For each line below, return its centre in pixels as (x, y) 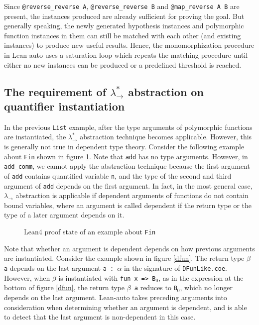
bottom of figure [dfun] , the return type (65, 287)
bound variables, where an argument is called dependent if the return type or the (128, 205)
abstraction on (166, 91)
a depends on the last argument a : (59, 268)
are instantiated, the (35, 137)
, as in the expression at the (201, 277)
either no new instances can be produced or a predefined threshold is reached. (123, 64)
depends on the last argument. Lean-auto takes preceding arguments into (116, 297)
